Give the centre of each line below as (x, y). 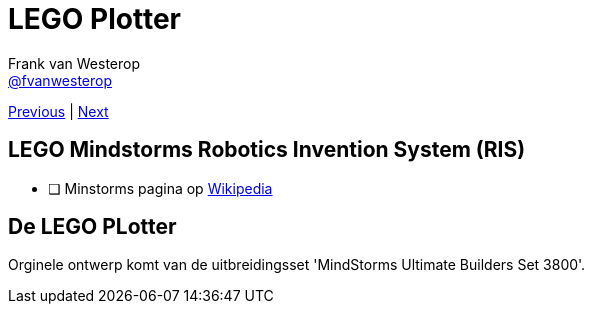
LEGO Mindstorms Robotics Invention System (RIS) (267, 150)
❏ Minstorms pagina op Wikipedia (160, 188)
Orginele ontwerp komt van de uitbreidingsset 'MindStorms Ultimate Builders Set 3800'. (297, 265)
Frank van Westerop (74, 63)
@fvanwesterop (60, 80)
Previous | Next (58, 111)
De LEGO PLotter (92, 227)
